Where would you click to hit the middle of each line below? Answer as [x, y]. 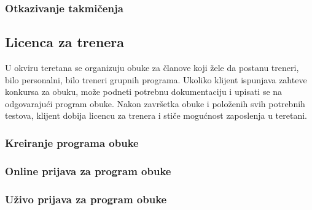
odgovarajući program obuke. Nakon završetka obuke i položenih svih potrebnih [155, 103]
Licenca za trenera [65, 42]
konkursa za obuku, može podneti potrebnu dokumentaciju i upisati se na [144, 92]
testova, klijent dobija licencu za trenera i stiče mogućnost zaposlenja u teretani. [156, 115]
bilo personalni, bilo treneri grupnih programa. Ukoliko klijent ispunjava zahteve [156, 79]
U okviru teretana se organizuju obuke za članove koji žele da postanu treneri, [152, 68]
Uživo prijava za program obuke [86, 199]
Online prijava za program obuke [88, 171]
